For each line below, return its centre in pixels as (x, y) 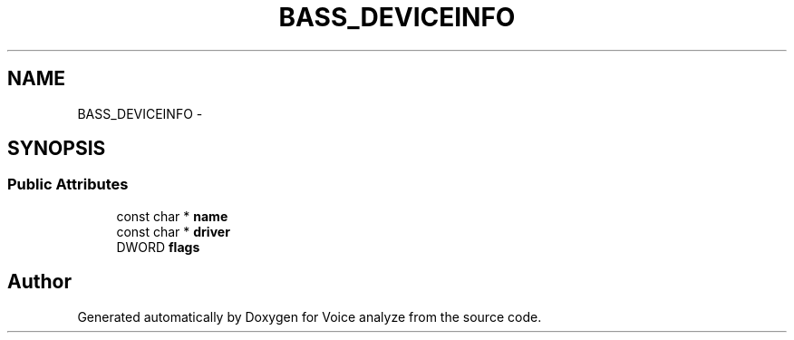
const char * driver (173, 231)
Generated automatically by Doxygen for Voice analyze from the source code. (310, 316)
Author (39, 282)
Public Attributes (68, 185)
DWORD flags (158, 247)
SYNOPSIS (57, 149)
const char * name (172, 216)
